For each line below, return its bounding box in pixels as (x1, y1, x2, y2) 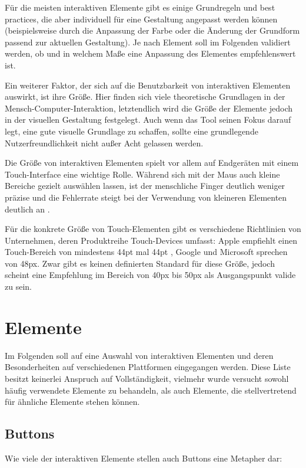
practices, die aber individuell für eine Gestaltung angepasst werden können (5, 12, 278, 25)
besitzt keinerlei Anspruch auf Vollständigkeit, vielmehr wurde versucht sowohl (5, 372, 289, 384)
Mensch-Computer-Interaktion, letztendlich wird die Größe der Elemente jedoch (5, 102, 293, 114)
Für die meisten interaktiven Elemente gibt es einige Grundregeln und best (5, 1, 275, 13)
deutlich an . (5, 202, 50, 215)
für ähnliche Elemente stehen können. (5, 395, 140, 408)
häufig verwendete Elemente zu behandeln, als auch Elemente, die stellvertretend (5, 384, 297, 396)
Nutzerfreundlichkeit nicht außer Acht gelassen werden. (5, 136, 204, 149)
